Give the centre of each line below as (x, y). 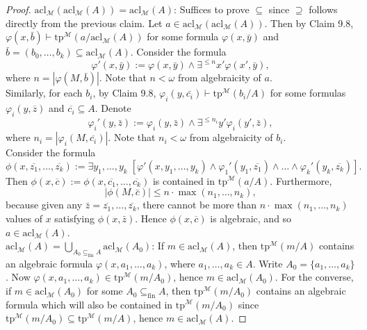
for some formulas (308, 93)
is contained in (184, 180)
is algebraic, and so (251, 218)
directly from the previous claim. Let (84, 23)
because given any (44, 205)
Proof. (18, 9)
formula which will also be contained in (89, 304)
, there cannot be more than (197, 205)
